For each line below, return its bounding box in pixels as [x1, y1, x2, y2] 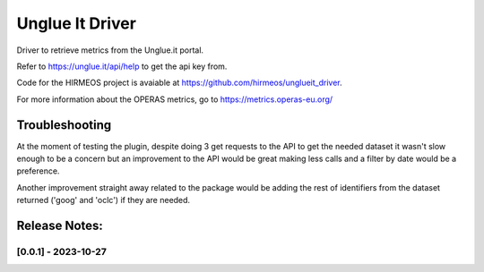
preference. [16, 166, 60, 176]
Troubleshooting [16, 117, 112, 132]
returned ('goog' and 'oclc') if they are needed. [16, 195, 191, 206]
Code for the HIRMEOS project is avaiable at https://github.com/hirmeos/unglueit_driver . [16, 77, 342, 89]
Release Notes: [16, 218, 103, 233]
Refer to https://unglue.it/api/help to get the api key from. [16, 61, 228, 72]
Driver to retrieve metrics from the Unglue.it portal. [16, 45, 204, 55]
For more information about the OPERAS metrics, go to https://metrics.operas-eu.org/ [16, 94, 333, 105]
